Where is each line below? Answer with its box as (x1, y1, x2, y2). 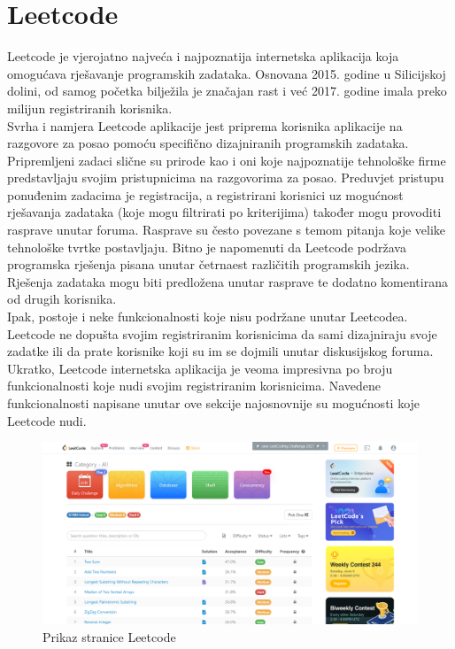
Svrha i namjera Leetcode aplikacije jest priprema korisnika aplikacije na (7, 116, 403, 135)
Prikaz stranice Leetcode (42, 627, 176, 645)
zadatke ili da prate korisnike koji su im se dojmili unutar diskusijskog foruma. (7, 342, 434, 360)
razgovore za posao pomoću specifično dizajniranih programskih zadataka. (7, 134, 409, 152)
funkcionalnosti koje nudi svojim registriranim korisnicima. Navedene (7, 376, 382, 395)
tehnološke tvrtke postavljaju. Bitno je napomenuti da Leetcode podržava (7, 237, 406, 256)
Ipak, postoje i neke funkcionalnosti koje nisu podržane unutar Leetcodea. (7, 307, 408, 326)
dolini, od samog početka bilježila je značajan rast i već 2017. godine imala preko (7, 81, 447, 100)
